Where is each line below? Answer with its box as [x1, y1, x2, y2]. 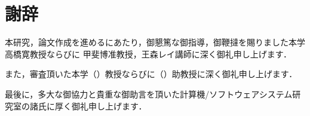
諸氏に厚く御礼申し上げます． [29, 99, 147, 112]
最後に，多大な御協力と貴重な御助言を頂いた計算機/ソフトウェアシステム [5, 87, 293, 100]
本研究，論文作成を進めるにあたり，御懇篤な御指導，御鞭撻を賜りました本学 [5, 36, 306, 48]
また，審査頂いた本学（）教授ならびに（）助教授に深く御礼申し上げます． [5, 68, 297, 80]
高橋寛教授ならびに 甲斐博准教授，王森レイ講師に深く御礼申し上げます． [5, 47, 292, 60]
